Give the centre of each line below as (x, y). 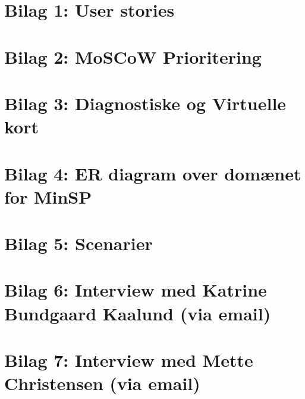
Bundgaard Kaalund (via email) (138, 313)
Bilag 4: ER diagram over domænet (153, 173)
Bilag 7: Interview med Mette (129, 360)
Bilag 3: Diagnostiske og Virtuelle (145, 103)
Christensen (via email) (102, 383)
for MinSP (48, 196)
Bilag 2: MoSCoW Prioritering (133, 56)
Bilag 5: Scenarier (78, 243)
